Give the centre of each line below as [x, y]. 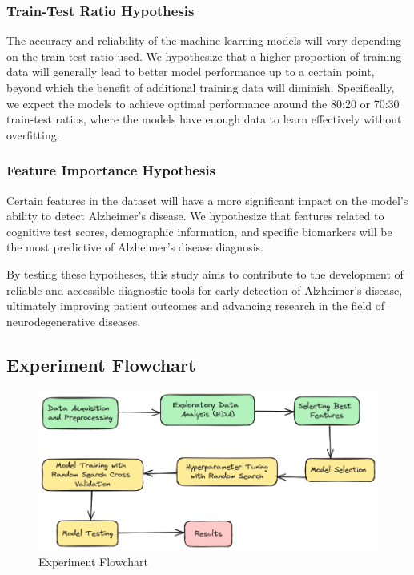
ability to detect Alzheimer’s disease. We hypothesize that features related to [195, 216]
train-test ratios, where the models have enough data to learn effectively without [204, 119]
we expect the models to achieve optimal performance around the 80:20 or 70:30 [203, 103]
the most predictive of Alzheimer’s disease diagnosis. [135, 247]
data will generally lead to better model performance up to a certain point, [191, 72]
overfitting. [33, 134]
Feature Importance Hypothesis [111, 170]
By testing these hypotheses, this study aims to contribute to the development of [205, 273]
